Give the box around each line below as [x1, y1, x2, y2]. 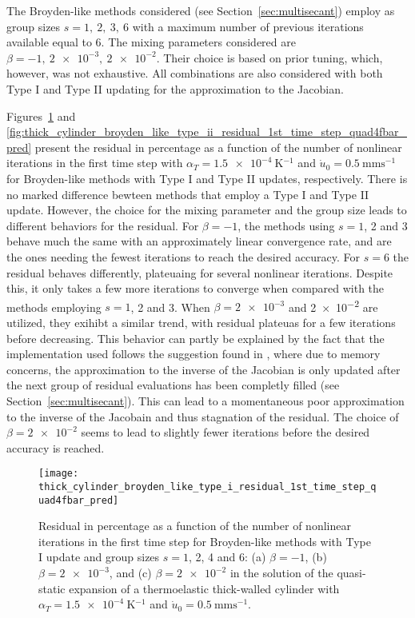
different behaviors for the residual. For [6, 217, 199, 233]
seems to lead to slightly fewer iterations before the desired [81, 424, 370, 441]
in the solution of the [229, 564, 333, 581]
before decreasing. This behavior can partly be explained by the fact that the [6, 329, 385, 346]
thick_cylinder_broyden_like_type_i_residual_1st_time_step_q [38, 480, 377, 492]
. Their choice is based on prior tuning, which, [156, 49, 383, 66]
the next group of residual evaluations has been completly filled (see [6, 377, 340, 393]
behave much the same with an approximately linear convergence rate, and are [6, 233, 392, 249]
